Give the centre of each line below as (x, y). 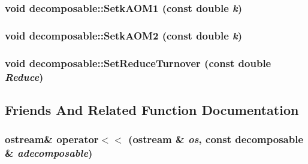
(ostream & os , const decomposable (216, 139)
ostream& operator (52, 139)
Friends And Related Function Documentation (152, 109)
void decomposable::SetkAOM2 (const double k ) (124, 35)
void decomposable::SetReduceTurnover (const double (138, 63)
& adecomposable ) (49, 153)
